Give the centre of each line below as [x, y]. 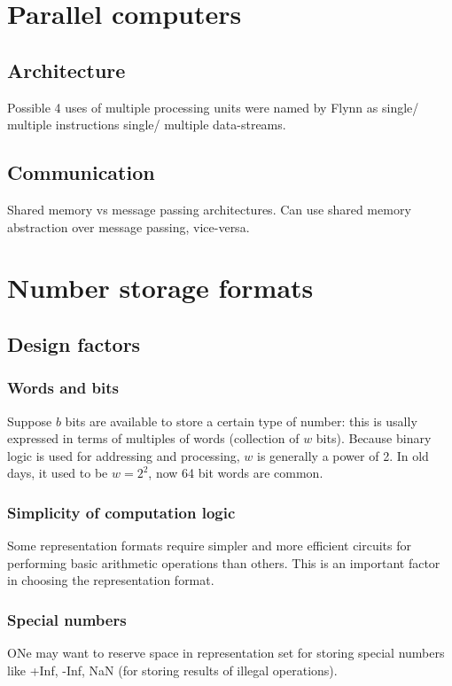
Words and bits [63, 388]
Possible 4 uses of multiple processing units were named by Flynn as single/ [213, 107]
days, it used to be [58, 473]
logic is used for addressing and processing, [124, 455]
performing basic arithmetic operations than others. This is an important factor [224, 562]
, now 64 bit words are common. [236, 473]
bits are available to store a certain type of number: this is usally [241, 421]
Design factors [74, 343]
